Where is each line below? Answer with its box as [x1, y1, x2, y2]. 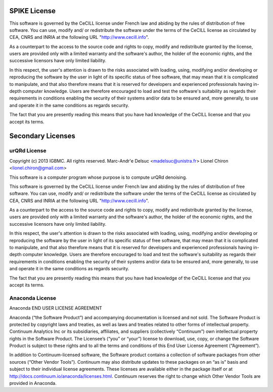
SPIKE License [9, 7, 56, 15]
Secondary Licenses [9, 132, 76, 140]
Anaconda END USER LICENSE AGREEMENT [9, 305, 102, 311]
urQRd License [9, 147, 47, 154]
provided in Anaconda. [9, 380, 57, 386]
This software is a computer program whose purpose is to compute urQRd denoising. [9, 174, 187, 180]
